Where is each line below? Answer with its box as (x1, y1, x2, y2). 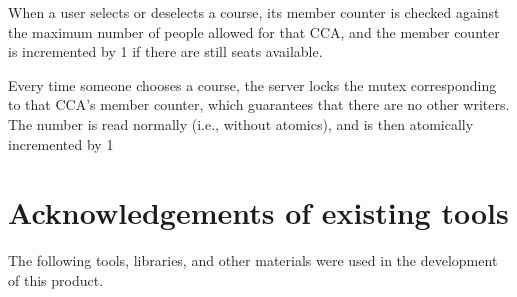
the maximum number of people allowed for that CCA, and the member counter (8, 21, 500, 42)
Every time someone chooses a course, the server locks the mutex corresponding (8, 74, 497, 95)
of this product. (8, 269, 104, 290)
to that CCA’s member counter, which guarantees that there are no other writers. (8, 94, 510, 115)
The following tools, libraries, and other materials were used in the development (8, 250, 498, 271)
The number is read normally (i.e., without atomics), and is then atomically (8, 113, 474, 134)
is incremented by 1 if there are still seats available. (8, 41, 323, 62)
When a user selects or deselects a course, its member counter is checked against (8, 2, 500, 22)
